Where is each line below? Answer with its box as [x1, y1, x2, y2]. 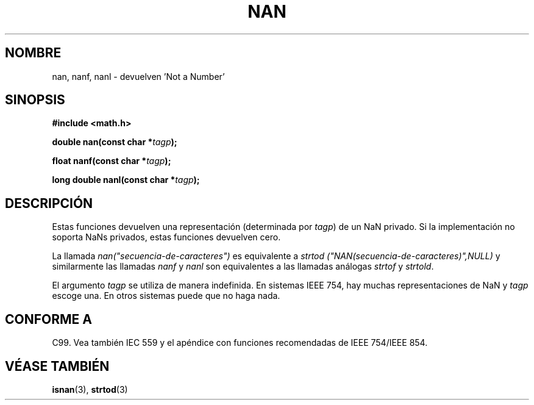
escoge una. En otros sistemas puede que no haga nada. [52, 290, 280, 301]
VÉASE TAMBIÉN [5, 358, 110, 374]
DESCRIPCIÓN [5, 195, 93, 211]
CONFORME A [5, 311, 92, 327]
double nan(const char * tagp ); [52, 137, 177, 148]
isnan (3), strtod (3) [52, 384, 128, 395]
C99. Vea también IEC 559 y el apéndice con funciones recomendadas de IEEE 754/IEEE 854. [52, 337, 428, 348]
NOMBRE [5, 45, 62, 61]
